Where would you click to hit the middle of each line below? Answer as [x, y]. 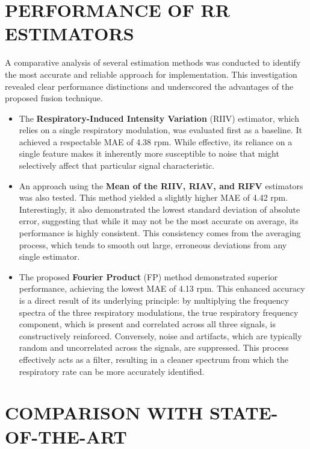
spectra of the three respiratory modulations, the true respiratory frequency [159, 312]
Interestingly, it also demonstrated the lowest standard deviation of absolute [160, 209]
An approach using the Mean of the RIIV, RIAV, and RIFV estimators [161, 185]
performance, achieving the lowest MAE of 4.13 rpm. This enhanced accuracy [162, 288]
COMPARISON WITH [104, 413]
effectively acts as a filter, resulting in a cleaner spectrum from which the [154, 359]
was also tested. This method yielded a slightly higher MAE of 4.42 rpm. [153, 197]
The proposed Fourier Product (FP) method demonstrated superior [148, 276]
